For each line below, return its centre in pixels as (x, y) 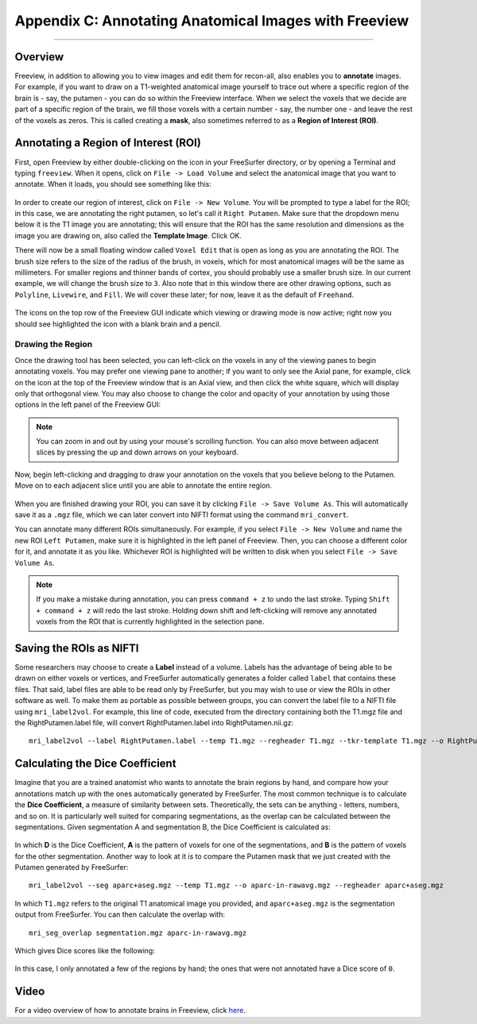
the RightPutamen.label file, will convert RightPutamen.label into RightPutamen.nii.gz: (154, 723)
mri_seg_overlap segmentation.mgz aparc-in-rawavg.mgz (138, 933)
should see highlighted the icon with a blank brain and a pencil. (118, 324)
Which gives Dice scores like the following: (85, 951)
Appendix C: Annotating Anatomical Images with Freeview (212, 21)
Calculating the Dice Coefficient (95, 764)
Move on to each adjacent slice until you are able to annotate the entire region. (143, 485)
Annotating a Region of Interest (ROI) (108, 143)
